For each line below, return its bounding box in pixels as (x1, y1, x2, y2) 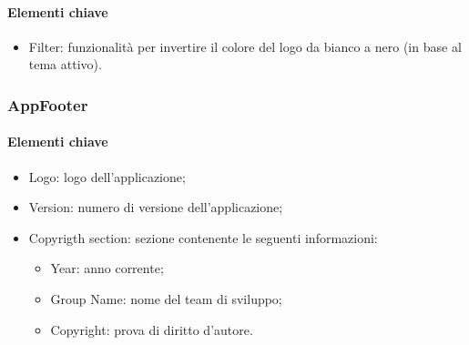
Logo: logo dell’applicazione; (28, 167, 186, 186)
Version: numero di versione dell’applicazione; (28, 198, 283, 217)
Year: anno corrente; (50, 259, 164, 278)
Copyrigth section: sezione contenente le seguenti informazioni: (28, 228, 378, 247)
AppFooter (7, 93, 88, 116)
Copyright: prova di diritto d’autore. (50, 320, 253, 339)
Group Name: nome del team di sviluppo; (50, 289, 282, 308)
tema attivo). (28, 55, 102, 74)
